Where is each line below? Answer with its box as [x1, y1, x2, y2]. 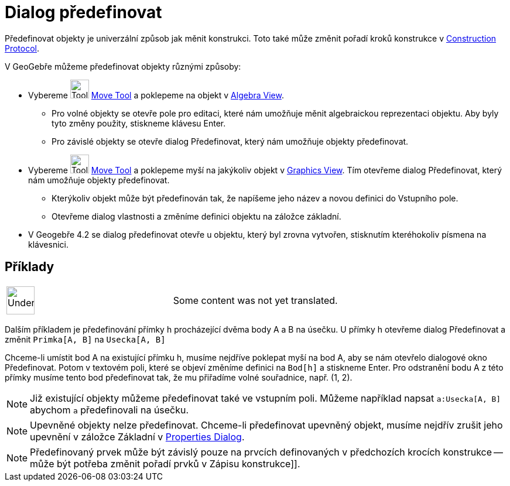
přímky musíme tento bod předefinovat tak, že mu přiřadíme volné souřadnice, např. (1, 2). [5, 372, 352, 382]
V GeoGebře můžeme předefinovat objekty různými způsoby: [5, 61, 241, 71]
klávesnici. [28, 239, 69, 249]
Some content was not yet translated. [173, 294, 338, 306]
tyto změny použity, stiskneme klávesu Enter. [52, 118, 226, 128]
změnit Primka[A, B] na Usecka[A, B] [5, 334, 166, 344]
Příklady [5, 259, 54, 275]
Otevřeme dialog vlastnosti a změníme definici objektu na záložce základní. [52, 211, 341, 221]
